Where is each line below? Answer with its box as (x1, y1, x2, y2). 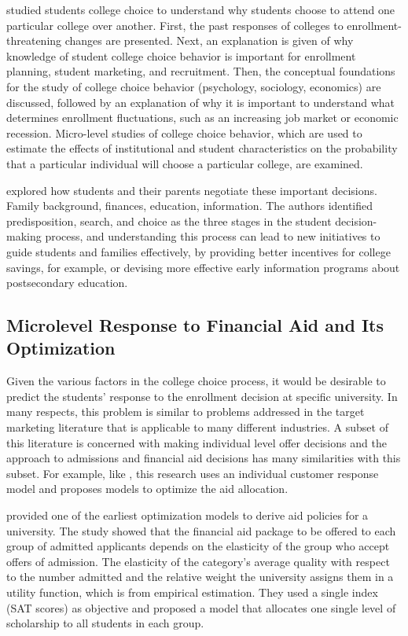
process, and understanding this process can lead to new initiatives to (45, 228, 380, 244)
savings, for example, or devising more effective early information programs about (6, 259, 400, 275)
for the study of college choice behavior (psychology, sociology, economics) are (6, 78, 381, 94)
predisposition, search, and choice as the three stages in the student (6, 212, 332, 229)
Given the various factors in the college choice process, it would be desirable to (6, 373, 386, 389)
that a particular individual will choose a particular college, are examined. (6, 155, 363, 171)
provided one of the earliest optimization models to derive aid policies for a (6, 507, 369, 524)
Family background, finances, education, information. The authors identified (6, 197, 373, 214)
